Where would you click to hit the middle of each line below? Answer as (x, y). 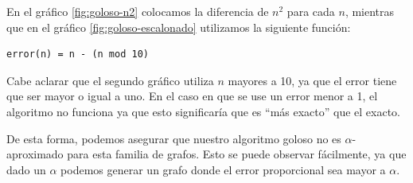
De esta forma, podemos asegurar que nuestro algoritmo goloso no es (174, 138)
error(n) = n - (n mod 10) (78, 55)
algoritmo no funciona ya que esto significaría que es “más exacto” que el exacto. (203, 111)
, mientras (370, 11)
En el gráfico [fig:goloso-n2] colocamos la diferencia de (138, 11)
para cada (311, 11)
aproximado (35, 154)
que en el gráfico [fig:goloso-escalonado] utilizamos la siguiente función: (179, 27)
